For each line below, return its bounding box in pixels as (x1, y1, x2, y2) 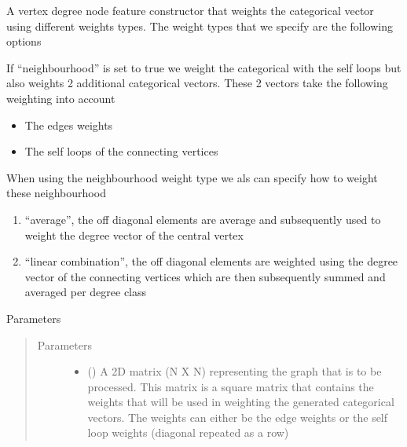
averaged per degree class (24, 284, 147, 300)
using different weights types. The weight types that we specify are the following (6, 17, 393, 34)
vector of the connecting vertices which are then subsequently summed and (24, 268, 386, 284)
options (6, 33, 42, 49)
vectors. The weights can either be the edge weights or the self (87, 409, 388, 425)
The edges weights (24, 116, 113, 133)
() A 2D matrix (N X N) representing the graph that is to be (87, 363, 382, 379)
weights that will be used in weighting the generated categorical (87, 394, 394, 410)
